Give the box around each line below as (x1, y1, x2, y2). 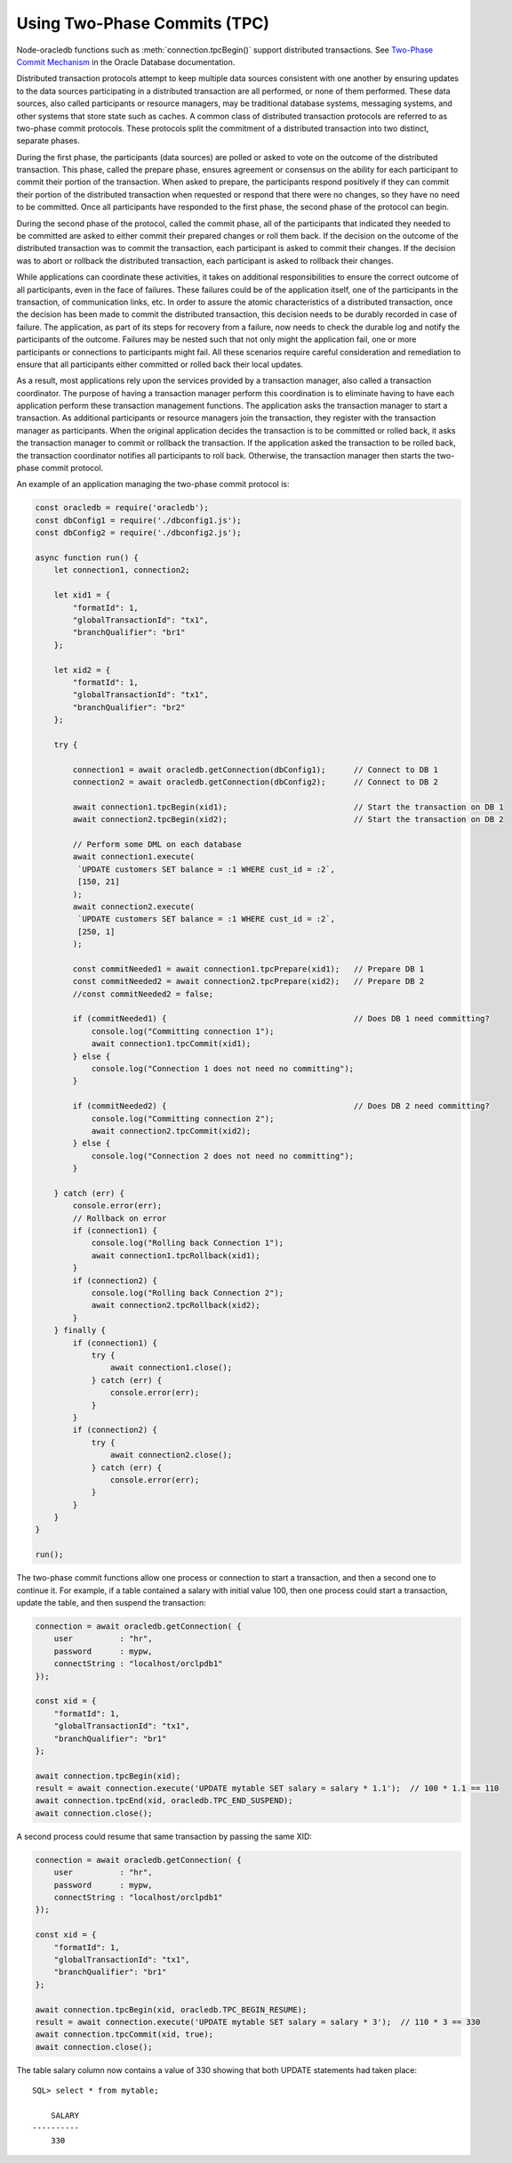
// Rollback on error (72, 1213, 167, 1224)
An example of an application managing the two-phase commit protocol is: (16, 479, 290, 490)
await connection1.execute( (72, 851, 196, 862)
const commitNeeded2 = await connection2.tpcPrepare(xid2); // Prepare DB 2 (72, 976, 425, 987)
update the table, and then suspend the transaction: (16, 1598, 206, 1607)
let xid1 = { (53, 590, 111, 600)
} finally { (53, 1325, 107, 1336)
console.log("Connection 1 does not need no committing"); (91, 1064, 355, 1073)
